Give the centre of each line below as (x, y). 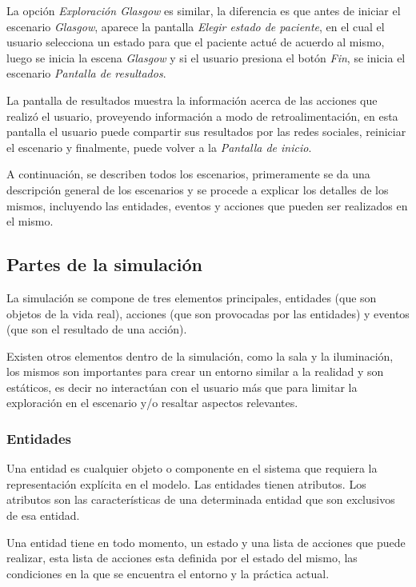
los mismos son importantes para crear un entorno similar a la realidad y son (195, 371)
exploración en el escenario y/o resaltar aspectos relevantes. (152, 403)
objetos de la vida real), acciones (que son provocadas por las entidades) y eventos (208, 313)
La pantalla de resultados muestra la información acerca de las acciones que (192, 100)
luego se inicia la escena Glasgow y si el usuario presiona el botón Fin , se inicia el (206, 57)
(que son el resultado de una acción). (97, 329)
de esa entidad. (43, 515)
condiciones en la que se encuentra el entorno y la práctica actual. (168, 573)
